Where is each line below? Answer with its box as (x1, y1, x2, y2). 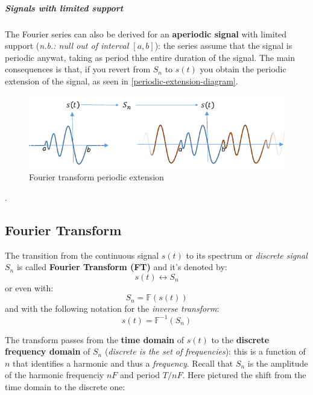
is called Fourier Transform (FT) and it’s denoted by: (16, 261, 227, 273)
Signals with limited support (5, 1, 124, 14)
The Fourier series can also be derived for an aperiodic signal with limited (5, 27, 287, 40)
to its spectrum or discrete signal (186, 248, 308, 261)
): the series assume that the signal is (154, 39, 292, 52)
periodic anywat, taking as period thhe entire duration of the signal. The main (5, 51, 296, 63)
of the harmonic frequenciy (5, 368, 104, 381)
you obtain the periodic (200, 63, 286, 75)
